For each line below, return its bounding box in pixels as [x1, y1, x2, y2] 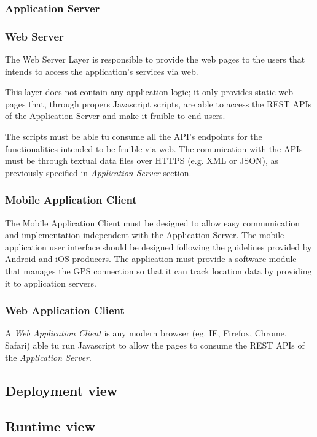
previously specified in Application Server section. [5, 166, 192, 179]
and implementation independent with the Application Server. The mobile [5, 228, 284, 241]
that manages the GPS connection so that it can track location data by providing [5, 265, 312, 277]
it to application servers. [5, 276, 96, 289]
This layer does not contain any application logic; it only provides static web [5, 85, 293, 98]
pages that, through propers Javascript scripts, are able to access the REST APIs [5, 97, 311, 110]
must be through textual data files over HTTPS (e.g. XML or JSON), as [5, 154, 279, 167]
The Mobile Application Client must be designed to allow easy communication [5, 216, 300, 229]
